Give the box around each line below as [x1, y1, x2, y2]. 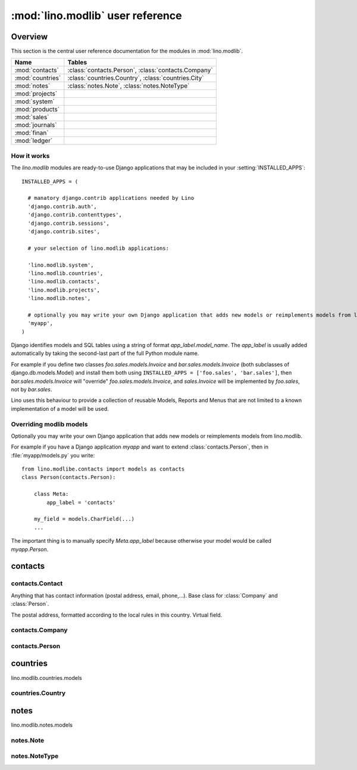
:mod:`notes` [14, 82, 51, 90]
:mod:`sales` [14, 113, 49, 122]
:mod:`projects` [14, 89, 58, 98]
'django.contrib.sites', [27, 228, 101, 235]
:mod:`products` [14, 105, 59, 113]
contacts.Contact [11, 579, 63, 587]
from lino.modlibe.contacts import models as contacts [21, 466, 185, 472]
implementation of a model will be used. [11, 405, 109, 412]
